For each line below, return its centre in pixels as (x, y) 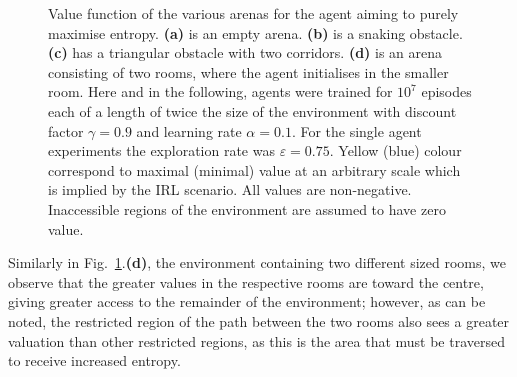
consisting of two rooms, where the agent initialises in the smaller (248, 71)
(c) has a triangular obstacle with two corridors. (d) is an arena (245, 52)
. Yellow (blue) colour (395, 150)
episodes (446, 91)
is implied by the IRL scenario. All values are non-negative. (230, 189)
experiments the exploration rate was (161, 150)
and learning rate (189, 130)
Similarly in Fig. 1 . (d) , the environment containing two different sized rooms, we (257, 262)
